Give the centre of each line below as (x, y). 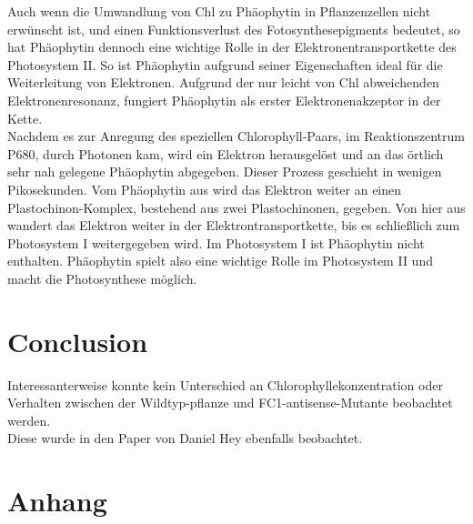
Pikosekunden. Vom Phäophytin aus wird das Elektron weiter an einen (205, 189)
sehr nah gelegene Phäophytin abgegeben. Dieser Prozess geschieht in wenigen (225, 171)
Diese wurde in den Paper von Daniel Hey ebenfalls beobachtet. (185, 438)
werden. (29, 420)
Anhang (57, 501)
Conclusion (78, 341)
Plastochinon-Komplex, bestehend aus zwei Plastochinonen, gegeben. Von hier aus (236, 207)
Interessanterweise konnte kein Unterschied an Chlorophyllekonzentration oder (225, 384)
